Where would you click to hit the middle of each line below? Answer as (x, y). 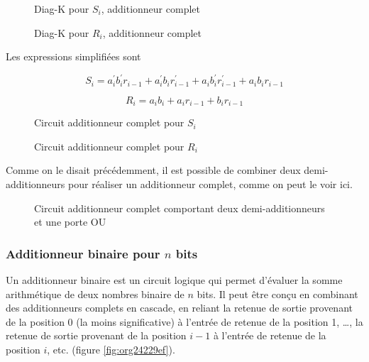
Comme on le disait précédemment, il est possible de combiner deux (153, 170)
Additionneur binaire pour (83, 253)
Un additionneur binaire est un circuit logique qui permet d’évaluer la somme (174, 279)
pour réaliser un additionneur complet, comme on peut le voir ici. (210, 183)
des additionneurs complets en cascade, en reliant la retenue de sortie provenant (179, 308)
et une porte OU (70, 222)
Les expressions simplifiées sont (73, 56)
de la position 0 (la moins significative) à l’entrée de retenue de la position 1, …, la (184, 321)
